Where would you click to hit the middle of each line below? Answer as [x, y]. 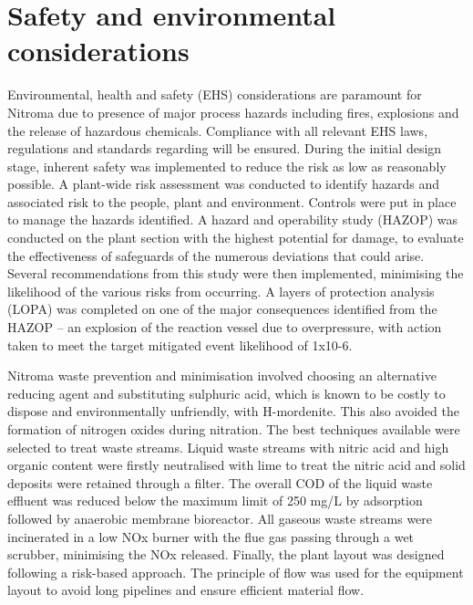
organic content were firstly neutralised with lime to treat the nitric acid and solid [236, 465]
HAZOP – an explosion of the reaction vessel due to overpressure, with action [225, 327]
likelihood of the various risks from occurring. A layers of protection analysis [221, 291]
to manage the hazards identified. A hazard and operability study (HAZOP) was [233, 219]
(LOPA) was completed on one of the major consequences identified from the [222, 309]
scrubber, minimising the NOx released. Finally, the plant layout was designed [226, 554]
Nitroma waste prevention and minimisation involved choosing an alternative [222, 376]
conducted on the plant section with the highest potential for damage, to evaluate [236, 238]
